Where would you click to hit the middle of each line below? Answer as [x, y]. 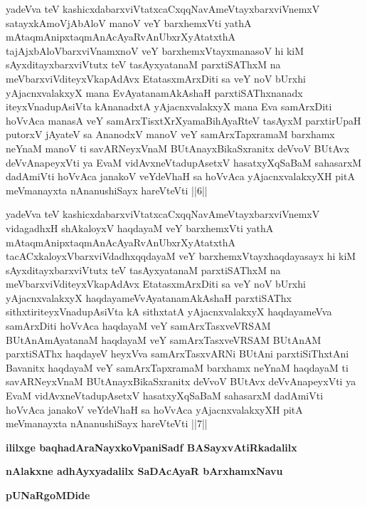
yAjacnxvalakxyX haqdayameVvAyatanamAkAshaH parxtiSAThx [149, 297]
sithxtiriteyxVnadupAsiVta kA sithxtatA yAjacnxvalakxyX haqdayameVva [169, 312]
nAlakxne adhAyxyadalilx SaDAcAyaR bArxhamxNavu [144, 471]
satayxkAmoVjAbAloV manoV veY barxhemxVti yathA [129, 22]
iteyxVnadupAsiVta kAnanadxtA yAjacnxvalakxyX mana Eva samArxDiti [169, 106]
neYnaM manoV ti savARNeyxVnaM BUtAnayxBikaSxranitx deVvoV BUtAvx [178, 148]
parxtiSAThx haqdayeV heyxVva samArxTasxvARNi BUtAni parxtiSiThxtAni [177, 354]
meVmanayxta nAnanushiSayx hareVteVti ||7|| [107, 423]
